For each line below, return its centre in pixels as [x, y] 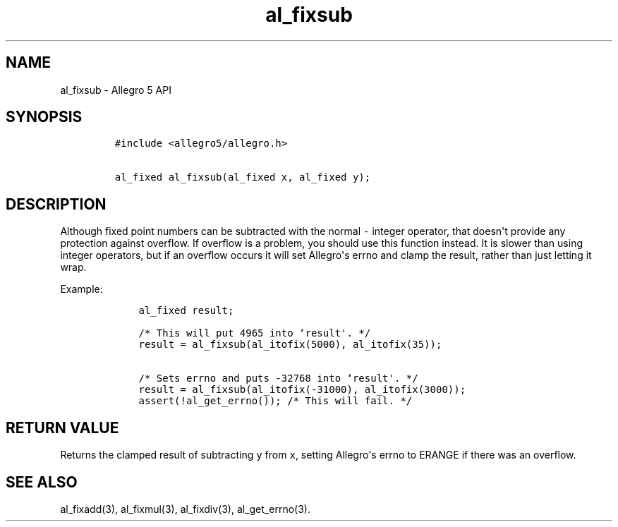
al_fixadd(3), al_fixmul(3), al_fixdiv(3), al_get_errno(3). [185, 509]
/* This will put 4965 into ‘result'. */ [255, 333]
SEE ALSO [42, 482]
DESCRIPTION [56, 204]
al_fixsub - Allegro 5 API [116, 90]
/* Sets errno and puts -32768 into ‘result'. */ [278, 378]
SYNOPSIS [44, 117]
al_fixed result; [186, 311]
